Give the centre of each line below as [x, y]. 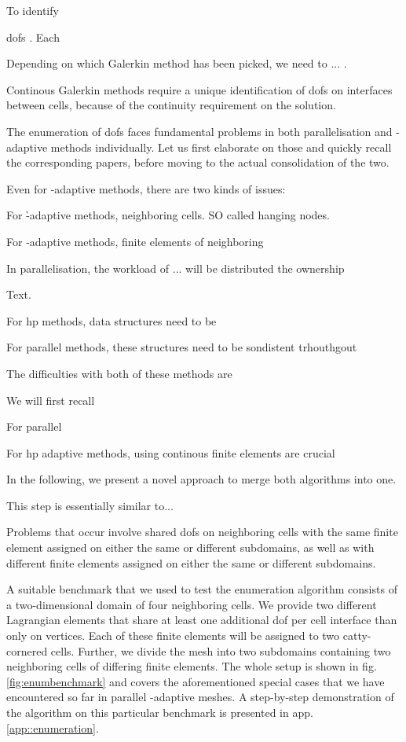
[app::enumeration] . [53, 727]
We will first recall [51, 400]
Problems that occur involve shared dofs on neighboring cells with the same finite [202, 532]
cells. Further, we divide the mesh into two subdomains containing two [221, 650]
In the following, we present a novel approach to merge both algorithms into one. [201, 479]
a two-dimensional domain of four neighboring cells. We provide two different [192, 604]
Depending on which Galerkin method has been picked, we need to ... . [177, 63]
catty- [357, 635]
